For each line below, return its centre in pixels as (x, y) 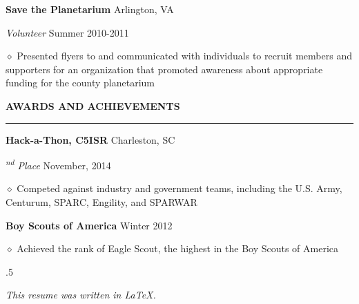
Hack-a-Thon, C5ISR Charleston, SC (90, 139)
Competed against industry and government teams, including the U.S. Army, (179, 188)
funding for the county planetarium (80, 83)
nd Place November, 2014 (58, 164)
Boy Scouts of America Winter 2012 (89, 225)
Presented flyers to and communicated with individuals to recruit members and (184, 56)
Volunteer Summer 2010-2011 (67, 32)
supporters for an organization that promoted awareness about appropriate (164, 69)
